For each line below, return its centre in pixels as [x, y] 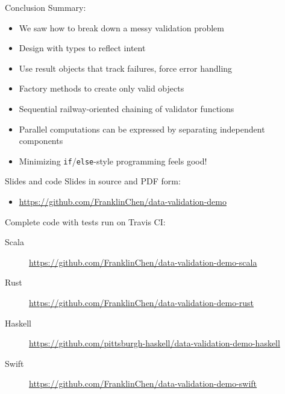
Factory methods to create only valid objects [102, 88]
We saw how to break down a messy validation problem [121, 27]
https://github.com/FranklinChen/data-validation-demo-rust [142, 302]
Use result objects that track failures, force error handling [126, 68]
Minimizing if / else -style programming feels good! [113, 161]
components [41, 141]
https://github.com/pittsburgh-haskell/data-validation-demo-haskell [155, 343]
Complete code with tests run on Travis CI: [85, 221]
